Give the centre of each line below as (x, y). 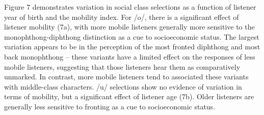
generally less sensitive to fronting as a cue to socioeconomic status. (110, 106)
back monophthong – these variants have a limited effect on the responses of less (130, 56)
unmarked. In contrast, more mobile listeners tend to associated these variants (126, 77)
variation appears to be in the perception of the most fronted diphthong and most (132, 47)
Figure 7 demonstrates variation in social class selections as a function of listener (130, 7)
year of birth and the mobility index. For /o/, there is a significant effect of (122, 17)
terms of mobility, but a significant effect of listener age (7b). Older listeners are (129, 96)
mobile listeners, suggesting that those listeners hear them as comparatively (122, 66)
